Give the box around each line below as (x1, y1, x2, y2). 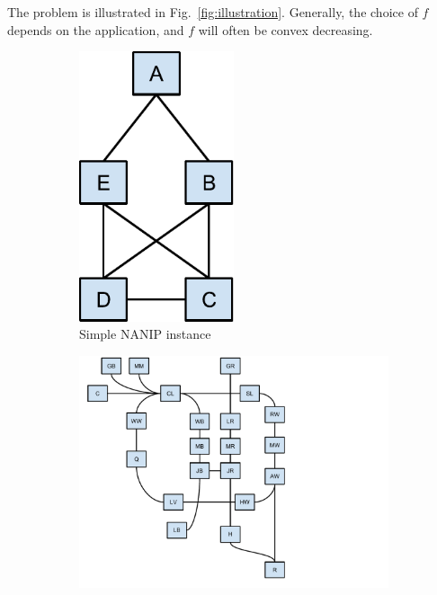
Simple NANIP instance (79, 324, 211, 343)
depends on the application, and (7, 20, 184, 39)
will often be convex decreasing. (198, 20, 373, 39)
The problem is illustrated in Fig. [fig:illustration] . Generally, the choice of (7, 3, 418, 21)
